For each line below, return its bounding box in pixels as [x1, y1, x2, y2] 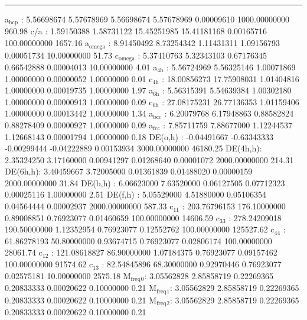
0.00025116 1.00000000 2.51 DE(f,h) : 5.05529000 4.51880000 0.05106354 [5, 188, 266, 201]
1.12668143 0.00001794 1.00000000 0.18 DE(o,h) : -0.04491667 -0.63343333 [5, 130, 273, 143]
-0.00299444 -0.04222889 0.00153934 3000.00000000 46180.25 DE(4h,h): [5, 142, 262, 154]
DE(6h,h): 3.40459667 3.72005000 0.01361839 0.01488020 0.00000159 [5, 165, 253, 177]
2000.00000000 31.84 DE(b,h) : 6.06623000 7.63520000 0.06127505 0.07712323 [5, 176, 285, 189]
